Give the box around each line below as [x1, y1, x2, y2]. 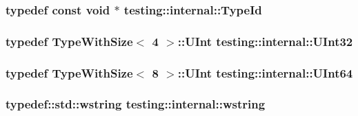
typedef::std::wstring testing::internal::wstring [6, 95, 266, 113]
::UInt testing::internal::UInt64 [177, 64, 353, 81]
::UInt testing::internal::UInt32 [177, 32, 353, 49]
